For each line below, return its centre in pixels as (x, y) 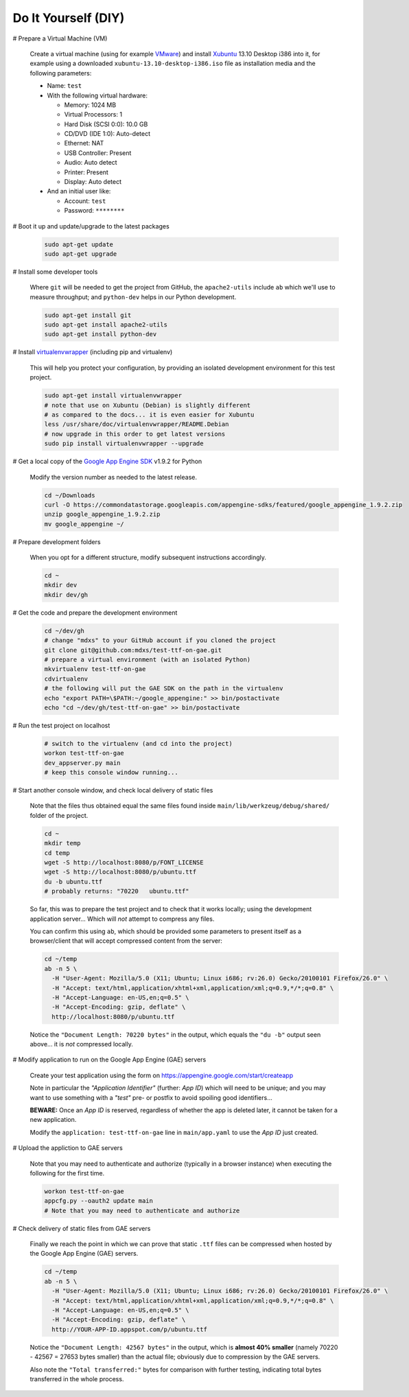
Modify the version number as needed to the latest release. (113, 477)
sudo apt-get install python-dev (101, 334)
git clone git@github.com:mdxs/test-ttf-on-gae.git (133, 650)
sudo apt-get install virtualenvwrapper (113, 396)
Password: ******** (94, 211)
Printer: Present (86, 172)
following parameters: (61, 73)
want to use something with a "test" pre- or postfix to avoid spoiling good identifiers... (151, 1097)
